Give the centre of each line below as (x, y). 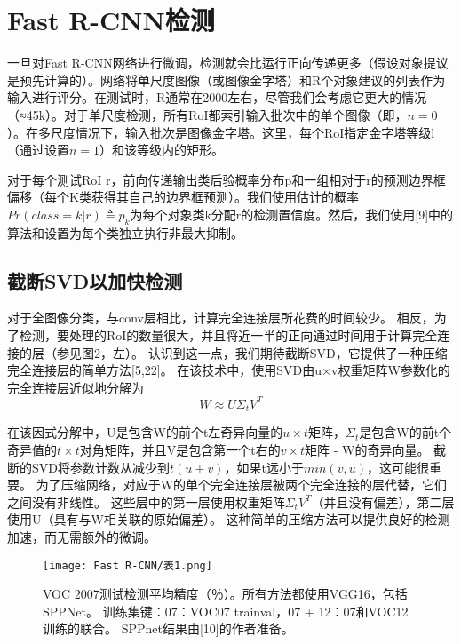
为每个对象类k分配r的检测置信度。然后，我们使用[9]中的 (292, 214)
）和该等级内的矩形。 (162, 150)
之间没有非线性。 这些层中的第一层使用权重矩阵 (146, 501)
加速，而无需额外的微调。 (82, 536)
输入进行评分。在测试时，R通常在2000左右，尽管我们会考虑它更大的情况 (217, 97)
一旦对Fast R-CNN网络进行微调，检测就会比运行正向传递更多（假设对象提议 (228, 63)
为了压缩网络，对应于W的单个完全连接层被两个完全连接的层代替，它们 (242, 485)
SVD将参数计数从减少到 (100, 467)
